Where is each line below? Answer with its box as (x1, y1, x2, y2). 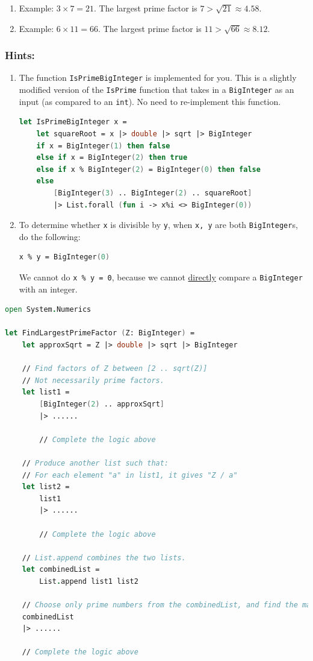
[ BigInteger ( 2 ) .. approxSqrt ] (39, 399, 164, 408)
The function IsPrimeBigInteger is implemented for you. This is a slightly (19, 71, 297, 84)
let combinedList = (22, 565, 100, 574)
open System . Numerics (5, 305, 91, 314)
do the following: (19, 230, 81, 242)
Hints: (5, 48, 35, 63)
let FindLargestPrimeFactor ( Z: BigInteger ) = (5, 329, 195, 338)
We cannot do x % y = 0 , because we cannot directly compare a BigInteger (19, 270, 303, 283)
